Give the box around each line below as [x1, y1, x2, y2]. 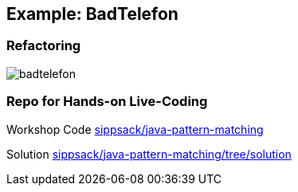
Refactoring [6, 37, 81, 54]
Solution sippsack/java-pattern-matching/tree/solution [6, 147, 292, 161]
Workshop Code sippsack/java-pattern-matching [6, 122, 264, 136]
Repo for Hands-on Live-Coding [6, 93, 208, 110]
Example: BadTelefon [6, 4, 178, 24]
